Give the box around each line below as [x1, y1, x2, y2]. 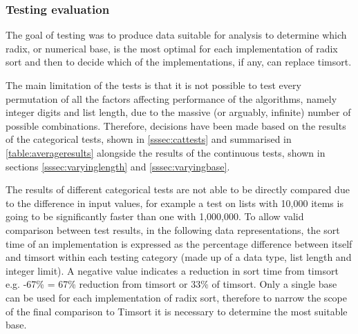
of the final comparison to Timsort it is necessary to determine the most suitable [6, 304, 348, 318]
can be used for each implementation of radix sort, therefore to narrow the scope [6, 290, 347, 304]
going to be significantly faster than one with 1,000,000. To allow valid [6, 209, 304, 224]
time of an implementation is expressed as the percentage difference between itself [6, 236, 352, 250]
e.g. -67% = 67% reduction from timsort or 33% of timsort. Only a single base [6, 277, 337, 291]
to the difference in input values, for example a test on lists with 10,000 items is [6, 195, 343, 210]
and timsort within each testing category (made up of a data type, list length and [6, 250, 352, 264]
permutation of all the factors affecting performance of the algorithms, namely [6, 91, 337, 106]
